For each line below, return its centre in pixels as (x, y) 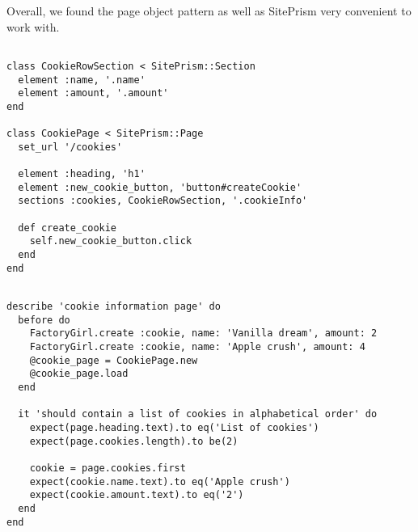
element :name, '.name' (82, 80)
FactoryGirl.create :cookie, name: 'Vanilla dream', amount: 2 (203, 334)
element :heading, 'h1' (82, 174)
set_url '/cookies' (70, 147)
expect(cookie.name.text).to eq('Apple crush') (160, 481)
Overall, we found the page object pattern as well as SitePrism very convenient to (209, 11)
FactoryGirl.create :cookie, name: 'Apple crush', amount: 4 (197, 346)
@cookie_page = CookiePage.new (114, 360)
